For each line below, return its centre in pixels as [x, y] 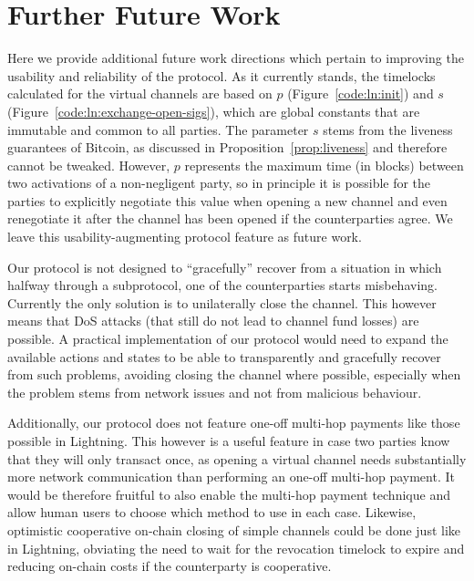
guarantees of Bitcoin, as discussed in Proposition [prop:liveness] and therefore [227, 147]
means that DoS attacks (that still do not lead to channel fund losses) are [213, 321]
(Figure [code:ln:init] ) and [361, 93]
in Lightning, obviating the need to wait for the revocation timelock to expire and [236, 548]
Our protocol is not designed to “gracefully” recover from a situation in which [225, 267]
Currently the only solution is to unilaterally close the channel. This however [222, 302]
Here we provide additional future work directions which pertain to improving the [236, 58]
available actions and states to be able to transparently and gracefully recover [224, 356]
